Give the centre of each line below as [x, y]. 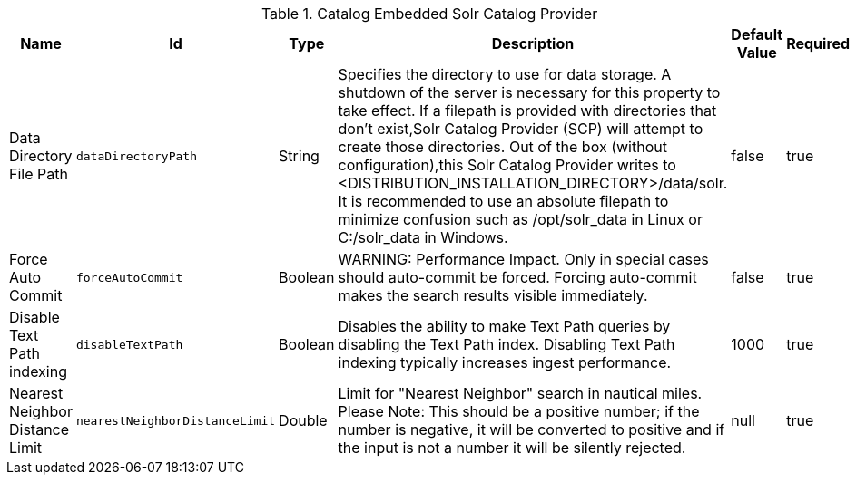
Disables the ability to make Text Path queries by [504, 326]
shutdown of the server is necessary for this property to [529, 92]
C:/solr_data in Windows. [423, 237]
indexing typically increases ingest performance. [505, 362]
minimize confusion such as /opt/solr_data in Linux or [520, 219]
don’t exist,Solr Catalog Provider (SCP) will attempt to [521, 129]
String [299, 156]
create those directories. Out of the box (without [502, 147]
